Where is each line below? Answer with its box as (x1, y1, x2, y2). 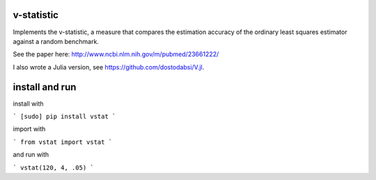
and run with (13, 150, 49, 159)
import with (13, 125, 46, 133)
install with (13, 99, 44, 108)
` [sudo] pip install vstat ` (13, 112, 116, 120)
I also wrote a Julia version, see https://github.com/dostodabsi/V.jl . (13, 63, 205, 71)
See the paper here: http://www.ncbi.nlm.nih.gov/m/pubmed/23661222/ (13, 50, 219, 58)
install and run (13, 81, 77, 93)
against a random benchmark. (13, 37, 99, 45)
